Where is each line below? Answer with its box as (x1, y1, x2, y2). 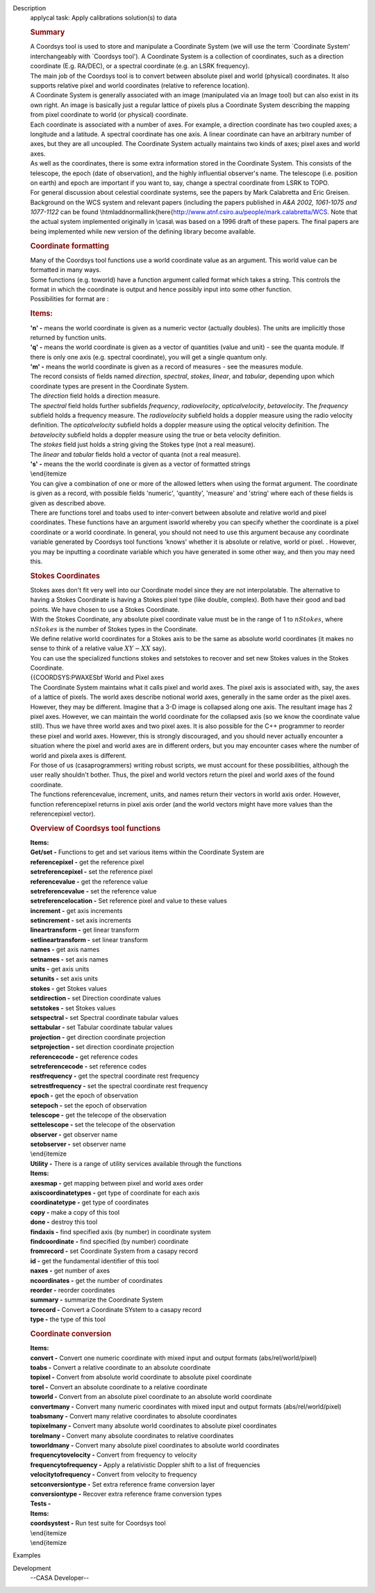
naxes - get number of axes (30, 1266, 110, 1275)
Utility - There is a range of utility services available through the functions (30, 1159, 242, 1167)
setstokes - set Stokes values (30, 1003, 116, 1012)
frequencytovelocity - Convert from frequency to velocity (30, 1450, 197, 1459)
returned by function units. (30, 333, 107, 341)
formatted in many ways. (30, 266, 101, 274)
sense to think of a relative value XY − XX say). (30, 644, 167, 653)
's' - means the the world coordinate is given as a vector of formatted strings (30, 460, 251, 468)
